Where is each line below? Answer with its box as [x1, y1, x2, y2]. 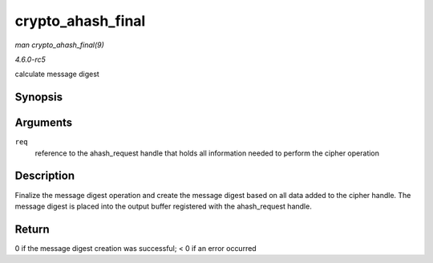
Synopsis [14, 91, 63, 104]
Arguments [14, 116, 73, 130]
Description [14, 169, 75, 183]
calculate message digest [14, 69, 99, 79]
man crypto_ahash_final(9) [14, 40, 104, 50]
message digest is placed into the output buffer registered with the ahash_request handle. [14, 201, 312, 211]
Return [14, 222, 50, 236]
